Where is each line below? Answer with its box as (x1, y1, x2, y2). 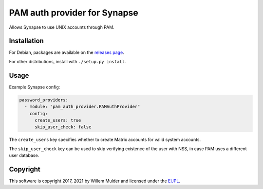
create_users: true (35, 117, 81, 123)
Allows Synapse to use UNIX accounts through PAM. (9, 24, 114, 30)
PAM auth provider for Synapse (9, 7, 138, 18)
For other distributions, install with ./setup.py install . (9, 58, 126, 64)
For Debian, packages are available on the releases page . (9, 50, 124, 55)
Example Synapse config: (9, 84, 60, 90)
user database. (9, 153, 39, 158)
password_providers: (19, 97, 68, 103)
